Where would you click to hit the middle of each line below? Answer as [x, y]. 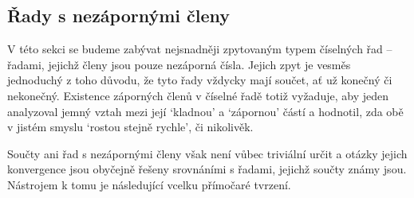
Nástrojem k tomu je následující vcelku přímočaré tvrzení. [149, 184]
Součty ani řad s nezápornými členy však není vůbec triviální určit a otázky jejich [207, 153]
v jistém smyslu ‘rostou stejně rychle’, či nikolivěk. [130, 127]
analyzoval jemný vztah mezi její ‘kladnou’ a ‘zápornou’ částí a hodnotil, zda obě [205, 111]
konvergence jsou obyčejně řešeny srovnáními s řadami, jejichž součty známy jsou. [207, 169]
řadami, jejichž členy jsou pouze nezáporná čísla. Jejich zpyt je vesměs [179, 64]
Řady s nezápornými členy [119, 16]
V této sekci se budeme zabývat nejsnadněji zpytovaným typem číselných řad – [200, 49]
